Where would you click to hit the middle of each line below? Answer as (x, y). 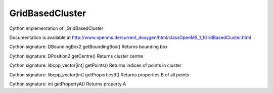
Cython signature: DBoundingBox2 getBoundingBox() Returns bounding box (88, 47)
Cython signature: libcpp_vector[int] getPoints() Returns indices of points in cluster (96, 65)
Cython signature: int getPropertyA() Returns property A (68, 84)
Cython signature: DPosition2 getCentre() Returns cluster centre (76, 56)
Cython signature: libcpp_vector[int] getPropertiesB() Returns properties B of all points (99, 75)
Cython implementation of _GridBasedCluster (56, 28)
